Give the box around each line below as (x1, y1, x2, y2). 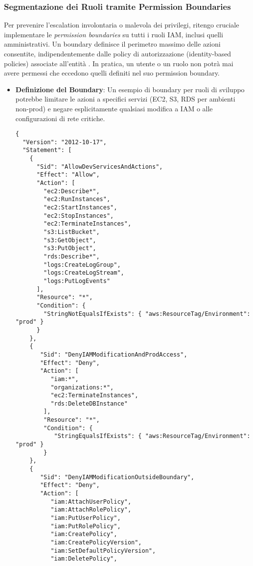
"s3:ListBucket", (44, 229, 100, 236)
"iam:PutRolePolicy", (50, 522, 121, 530)
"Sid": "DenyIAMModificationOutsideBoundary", (40, 473, 194, 481)
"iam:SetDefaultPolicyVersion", (50, 547, 156, 554)
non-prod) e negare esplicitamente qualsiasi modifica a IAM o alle (15, 103, 213, 113)
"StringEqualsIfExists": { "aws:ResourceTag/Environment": (54, 433, 251, 440)
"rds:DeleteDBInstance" (50, 400, 128, 407)
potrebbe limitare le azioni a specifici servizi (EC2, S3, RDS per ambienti (15, 94, 235, 104)
